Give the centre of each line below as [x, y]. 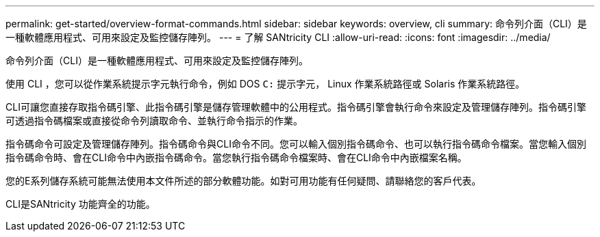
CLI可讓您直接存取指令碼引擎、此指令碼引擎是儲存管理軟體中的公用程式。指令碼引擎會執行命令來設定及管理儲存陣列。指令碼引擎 [296, 107]
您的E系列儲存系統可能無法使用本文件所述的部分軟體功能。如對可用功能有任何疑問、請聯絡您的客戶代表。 [243, 181]
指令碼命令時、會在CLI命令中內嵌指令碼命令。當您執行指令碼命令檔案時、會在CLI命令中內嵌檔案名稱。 [236, 157]
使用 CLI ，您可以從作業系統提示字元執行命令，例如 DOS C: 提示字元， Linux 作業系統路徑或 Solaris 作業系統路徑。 [265, 84]
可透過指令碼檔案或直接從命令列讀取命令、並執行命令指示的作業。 [154, 121]
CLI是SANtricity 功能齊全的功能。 [80, 204]
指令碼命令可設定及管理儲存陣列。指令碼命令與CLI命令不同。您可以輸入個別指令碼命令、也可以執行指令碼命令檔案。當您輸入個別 [296, 144]
